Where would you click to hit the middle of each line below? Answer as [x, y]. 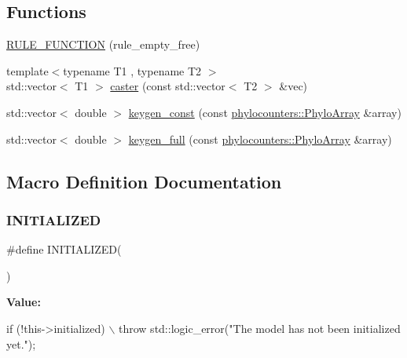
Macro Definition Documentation [144, 181]
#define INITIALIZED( [64, 249]
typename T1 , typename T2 [132, 70]
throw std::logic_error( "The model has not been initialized [260, 328]
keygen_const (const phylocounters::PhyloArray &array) [265, 112]
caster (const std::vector [168, 86]
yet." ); [21, 343]
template [27, 70]
